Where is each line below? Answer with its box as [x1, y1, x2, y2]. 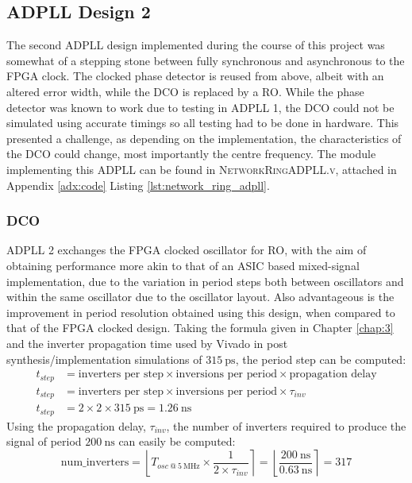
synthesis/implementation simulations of [6, 350, 202, 367]
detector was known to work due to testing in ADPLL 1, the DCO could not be [6, 99, 395, 115]
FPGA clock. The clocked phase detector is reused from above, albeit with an [6, 68, 384, 84]
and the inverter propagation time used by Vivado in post [6, 334, 288, 351]
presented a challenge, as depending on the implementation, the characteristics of [6, 129, 402, 146]
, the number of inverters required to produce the [166, 417, 406, 434]
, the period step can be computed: [235, 350, 406, 367]
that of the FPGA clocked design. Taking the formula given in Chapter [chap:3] [6, 319, 394, 336]
